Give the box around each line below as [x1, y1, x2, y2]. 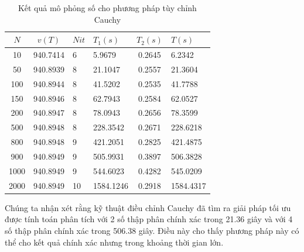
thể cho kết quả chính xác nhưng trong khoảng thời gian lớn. [5, 236, 224, 248]
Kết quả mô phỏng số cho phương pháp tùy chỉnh [18, 2, 197, 13]
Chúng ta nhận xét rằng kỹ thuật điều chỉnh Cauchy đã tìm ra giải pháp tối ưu [5, 201, 291, 213]
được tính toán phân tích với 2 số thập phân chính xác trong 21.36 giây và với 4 [5, 213, 293, 225]
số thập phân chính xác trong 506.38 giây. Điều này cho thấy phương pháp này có [5, 224, 299, 236]
